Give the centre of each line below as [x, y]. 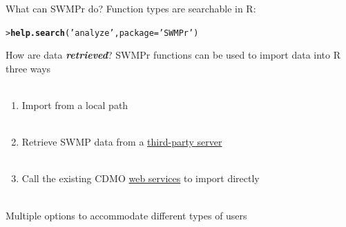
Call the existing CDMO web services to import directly [141, 178]
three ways [28, 68]
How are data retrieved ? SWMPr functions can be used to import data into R [173, 55]
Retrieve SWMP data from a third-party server [122, 142]
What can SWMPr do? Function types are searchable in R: [131, 8]
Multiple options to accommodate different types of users [126, 215]
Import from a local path [75, 105]
